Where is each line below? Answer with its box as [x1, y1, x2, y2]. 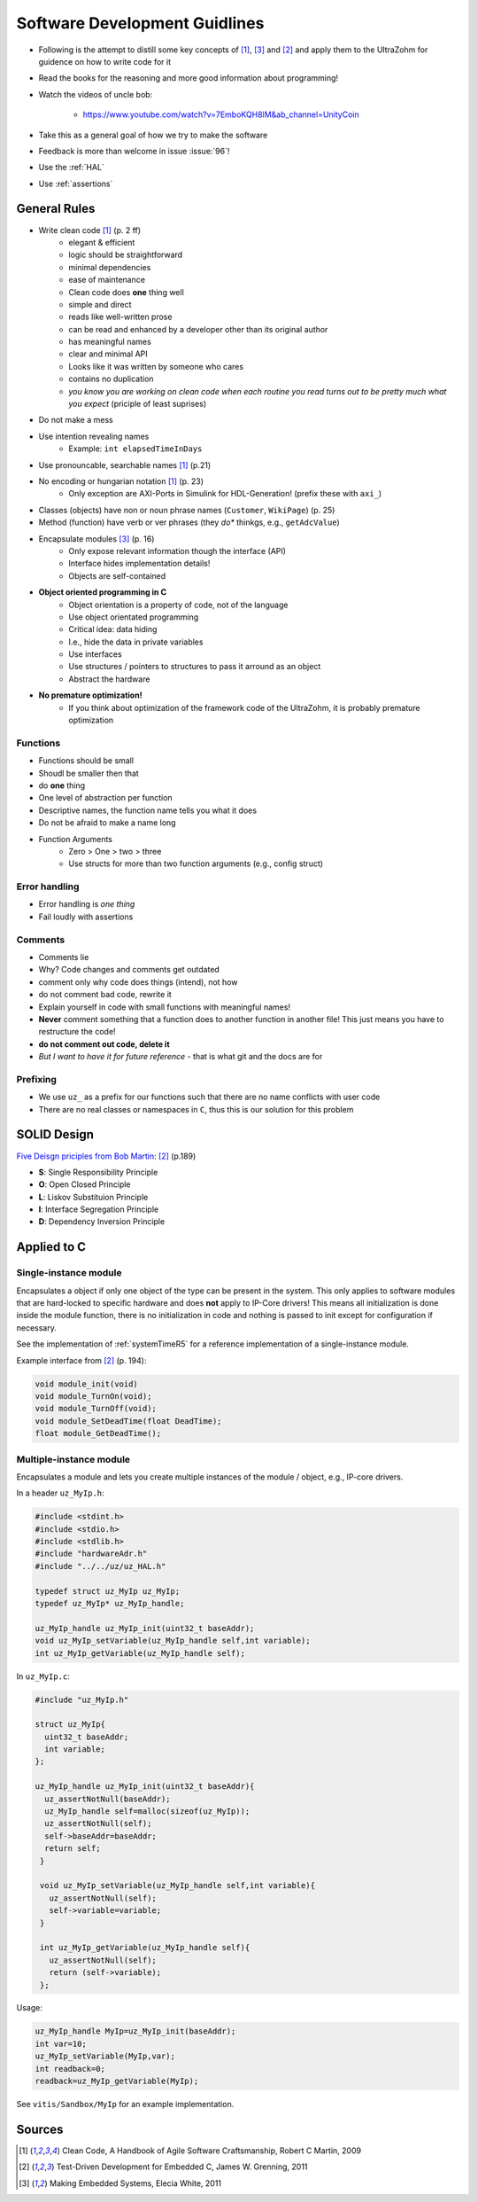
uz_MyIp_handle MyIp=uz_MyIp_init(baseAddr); [35, 2026, 236, 2036]
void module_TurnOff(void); [35, 1403, 157, 1414]
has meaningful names [68, 337, 152, 347]
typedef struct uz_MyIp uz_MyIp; [35, 1586, 181, 1596]
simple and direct [68, 299, 132, 309]
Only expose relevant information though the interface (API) [68, 545, 287, 556]
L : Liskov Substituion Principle [38, 1191, 149, 1202]
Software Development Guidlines [16, 13, 265, 33]
